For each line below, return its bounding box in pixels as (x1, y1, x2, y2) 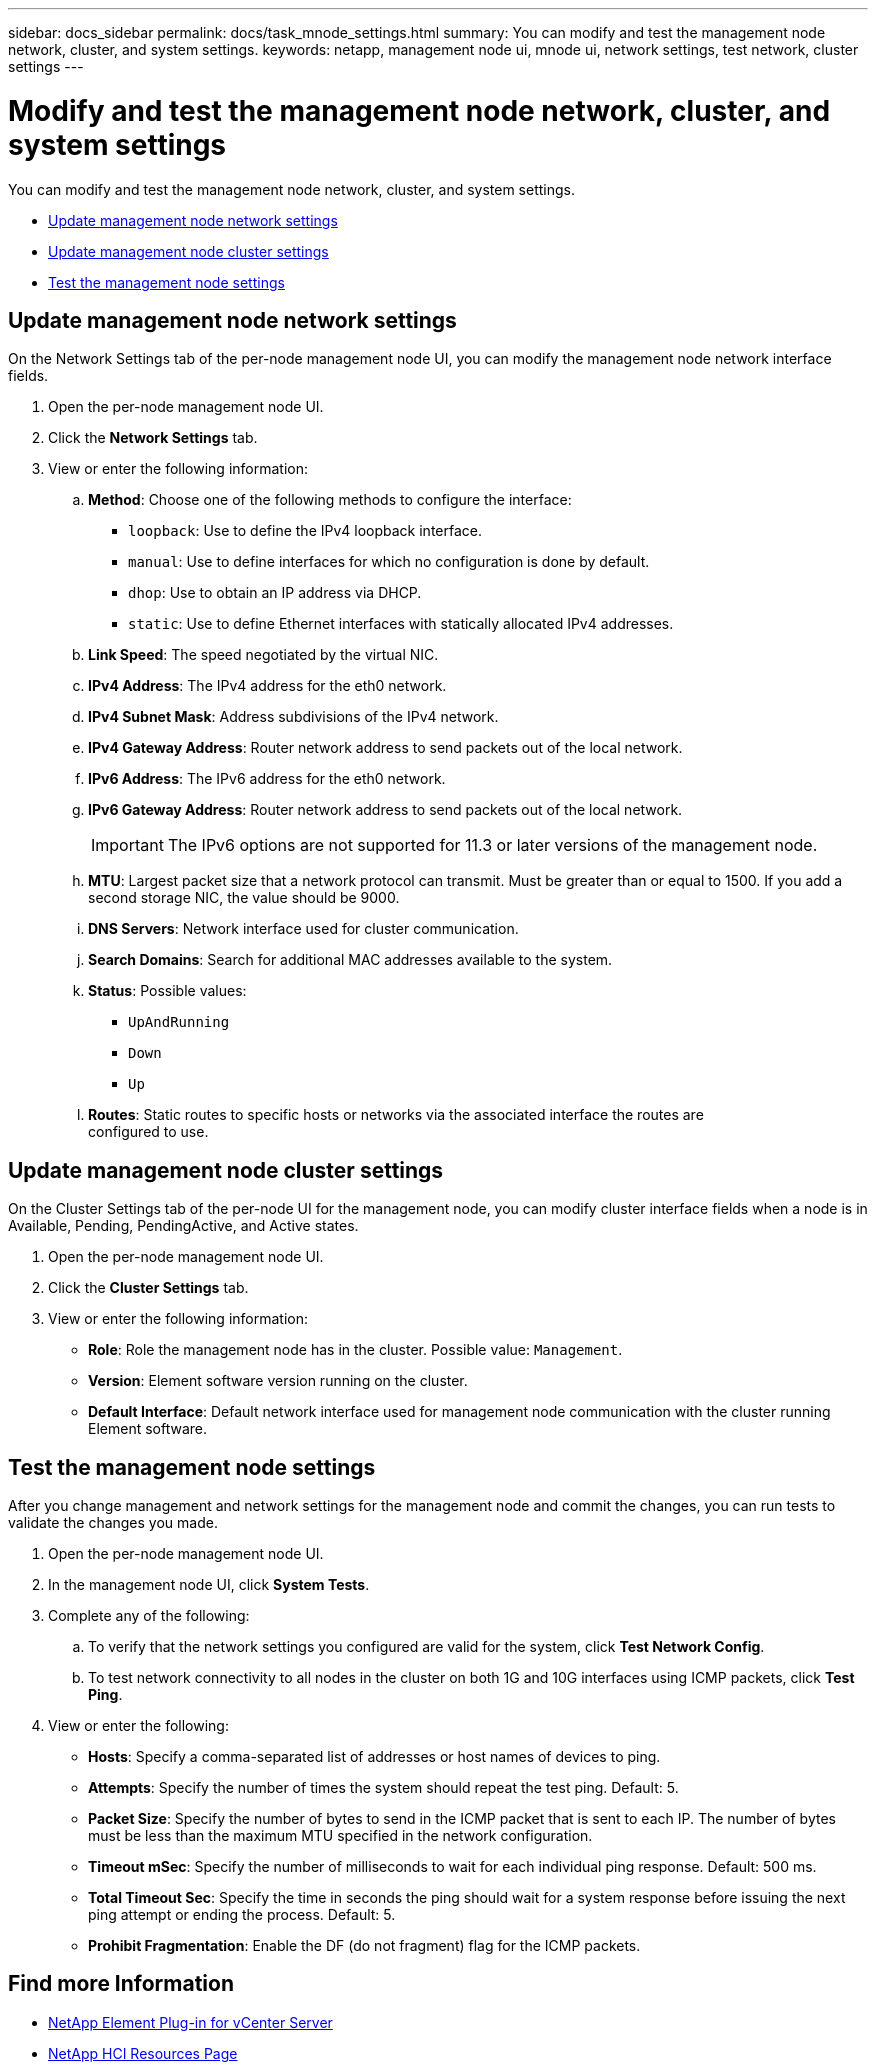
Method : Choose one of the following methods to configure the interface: (88, 491, 572, 509)
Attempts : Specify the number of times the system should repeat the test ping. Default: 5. (88, 1779, 679, 1797)
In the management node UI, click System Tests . (48, 1576, 370, 1594)
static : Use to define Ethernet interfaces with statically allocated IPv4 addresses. (128, 615, 674, 633)
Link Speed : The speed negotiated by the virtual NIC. (88, 646, 439, 664)
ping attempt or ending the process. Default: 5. (88, 1906, 396, 1924)
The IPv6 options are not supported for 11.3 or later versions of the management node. (167, 835, 818, 856)
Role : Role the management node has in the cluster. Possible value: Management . (88, 1341, 623, 1359)
